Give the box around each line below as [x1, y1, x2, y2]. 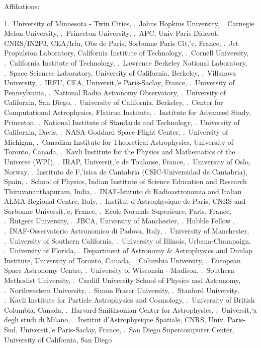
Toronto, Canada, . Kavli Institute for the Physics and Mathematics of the [4, 146, 235, 157]
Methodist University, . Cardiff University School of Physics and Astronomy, [4, 275, 241, 285]
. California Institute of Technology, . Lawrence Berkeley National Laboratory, [4, 57, 247, 68]
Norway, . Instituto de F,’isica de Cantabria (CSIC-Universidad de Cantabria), [4, 166, 248, 177]
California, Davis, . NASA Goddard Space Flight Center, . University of [4, 127, 228, 137]
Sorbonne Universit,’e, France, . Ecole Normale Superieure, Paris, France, [4, 205, 232, 216]
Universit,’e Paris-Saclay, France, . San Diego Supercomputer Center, [20, 324, 234, 334]
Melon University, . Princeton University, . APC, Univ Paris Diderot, [4, 28, 219, 38]
